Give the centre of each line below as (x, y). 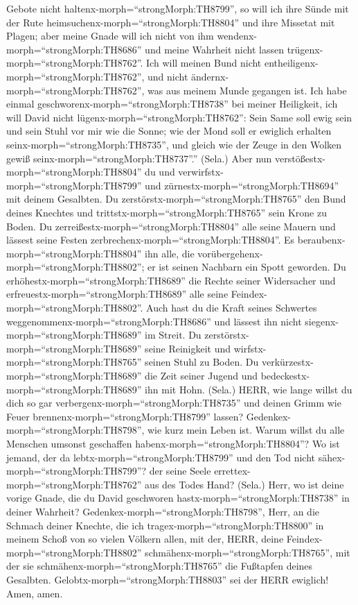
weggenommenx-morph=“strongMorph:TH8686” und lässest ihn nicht (154, 321)
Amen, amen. (35, 593)
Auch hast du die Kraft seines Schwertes (232, 308)
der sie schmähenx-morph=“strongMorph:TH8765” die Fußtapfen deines (160, 566)
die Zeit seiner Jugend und (201, 376)
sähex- (332, 457)
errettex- (232, 471)
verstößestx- (300, 158)
